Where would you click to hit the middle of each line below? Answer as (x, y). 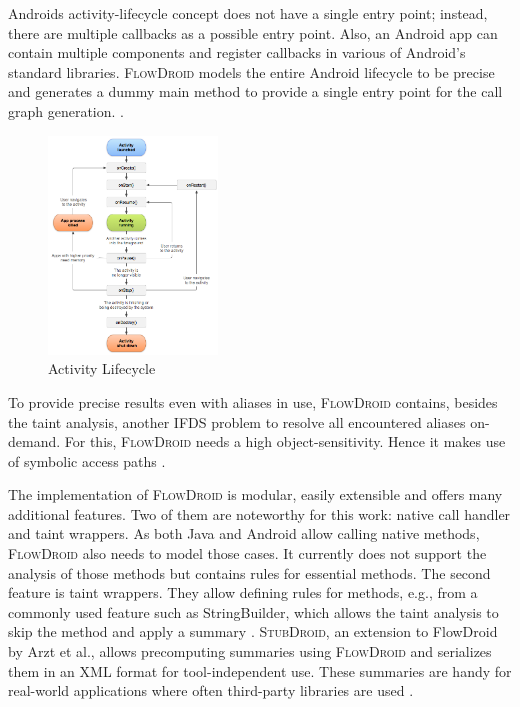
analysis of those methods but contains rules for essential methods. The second (249, 572)
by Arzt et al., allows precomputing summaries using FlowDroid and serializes (250, 651)
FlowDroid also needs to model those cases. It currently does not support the (247, 553)
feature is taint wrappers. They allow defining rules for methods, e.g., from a (243, 592)
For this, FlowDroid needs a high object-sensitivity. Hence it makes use (285, 441)
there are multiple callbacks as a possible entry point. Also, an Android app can (253, 32)
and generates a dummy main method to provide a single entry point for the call (255, 91)
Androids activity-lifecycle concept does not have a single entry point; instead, (248, 13)
